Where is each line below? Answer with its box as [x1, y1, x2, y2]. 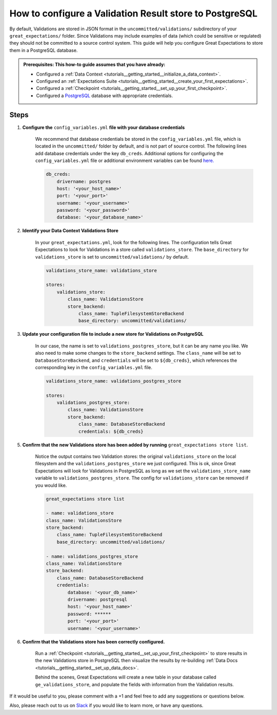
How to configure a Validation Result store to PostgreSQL [9, 8, 258, 19]
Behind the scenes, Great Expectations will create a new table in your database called [35, 674, 216, 681]
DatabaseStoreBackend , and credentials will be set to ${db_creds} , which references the [35, 357, 238, 363]
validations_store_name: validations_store [46, 267, 157, 273]
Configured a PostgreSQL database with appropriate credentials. [36, 93, 173, 99]
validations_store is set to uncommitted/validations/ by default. [35, 253, 189, 260]
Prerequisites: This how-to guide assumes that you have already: [23, 62, 166, 68]
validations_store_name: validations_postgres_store [46, 378, 182, 384]
